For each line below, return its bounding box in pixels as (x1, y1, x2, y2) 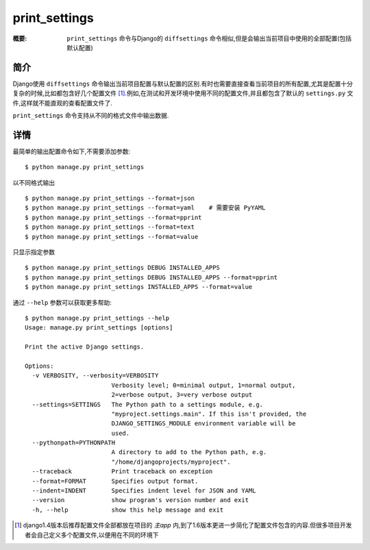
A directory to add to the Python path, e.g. (111, 449, 267, 456)
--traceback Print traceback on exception (32, 468, 213, 475)
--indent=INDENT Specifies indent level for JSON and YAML (32, 487, 256, 495)
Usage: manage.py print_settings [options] (25, 324, 173, 332)
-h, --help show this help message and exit (32, 505, 224, 514)
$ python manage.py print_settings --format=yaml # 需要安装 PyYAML (25, 204, 266, 212)
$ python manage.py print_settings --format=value (25, 233, 199, 240)
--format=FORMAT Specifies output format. (32, 477, 199, 485)
